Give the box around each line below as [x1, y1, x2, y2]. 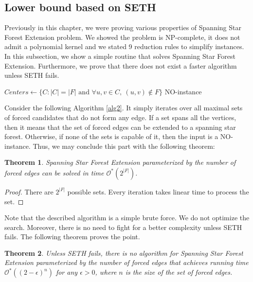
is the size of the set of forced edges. [125, 267, 233, 277]
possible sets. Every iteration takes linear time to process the [67, 186, 249, 196]
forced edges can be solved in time [4, 167, 104, 177]
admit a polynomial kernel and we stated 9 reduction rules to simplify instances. [4, 41, 244, 52]
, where [95, 267, 117, 277]
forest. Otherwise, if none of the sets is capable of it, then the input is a [4, 131, 218, 141]
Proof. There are [4, 186, 54, 196]
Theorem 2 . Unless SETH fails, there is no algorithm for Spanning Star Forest [4, 247, 243, 258]
